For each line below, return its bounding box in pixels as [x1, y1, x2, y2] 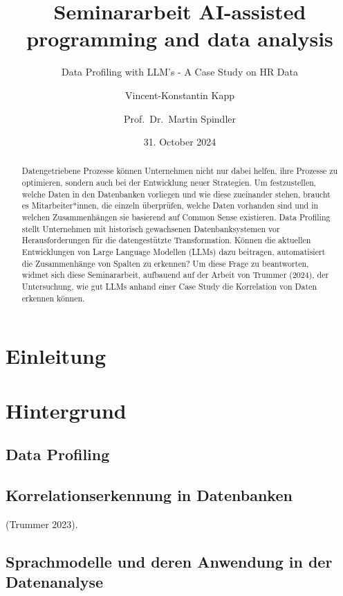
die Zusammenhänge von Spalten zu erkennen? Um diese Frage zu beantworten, [21, 257, 309, 269]
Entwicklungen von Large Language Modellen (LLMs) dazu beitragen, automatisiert [21, 246, 326, 258]
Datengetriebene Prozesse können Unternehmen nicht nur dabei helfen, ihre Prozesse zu [21, 165, 338, 177]
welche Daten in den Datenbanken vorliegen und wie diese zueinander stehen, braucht [21, 188, 331, 200]
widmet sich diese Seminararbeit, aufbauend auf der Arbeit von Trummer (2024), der [21, 269, 329, 281]
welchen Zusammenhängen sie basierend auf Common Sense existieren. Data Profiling [21, 211, 331, 223]
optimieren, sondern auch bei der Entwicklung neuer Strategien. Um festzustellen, [21, 177, 317, 189]
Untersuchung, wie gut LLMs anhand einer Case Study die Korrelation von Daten [21, 281, 317, 292]
